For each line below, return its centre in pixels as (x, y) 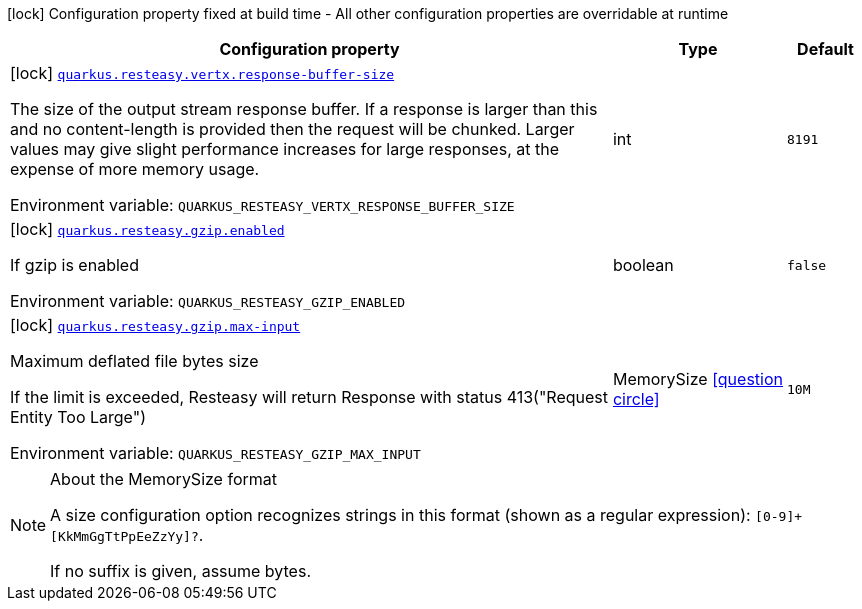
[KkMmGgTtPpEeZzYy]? (124, 536)
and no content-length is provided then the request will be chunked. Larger (292, 129)
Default (825, 49)
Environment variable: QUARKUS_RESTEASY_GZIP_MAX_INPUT (215, 453)
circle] (636, 399)
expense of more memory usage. (135, 169)
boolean (643, 265)
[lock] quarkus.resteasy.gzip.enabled (147, 229)
